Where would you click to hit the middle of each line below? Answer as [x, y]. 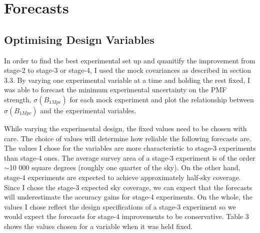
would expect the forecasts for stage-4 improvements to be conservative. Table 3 [126, 216]
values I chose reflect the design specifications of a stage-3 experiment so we [120, 206]
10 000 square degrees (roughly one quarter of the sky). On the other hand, [125, 167]
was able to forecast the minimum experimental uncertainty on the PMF [115, 90]
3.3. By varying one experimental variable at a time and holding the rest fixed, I [127, 80]
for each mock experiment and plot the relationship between [162, 99]
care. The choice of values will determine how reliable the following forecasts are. [128, 138]
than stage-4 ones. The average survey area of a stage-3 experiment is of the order [130, 157]
